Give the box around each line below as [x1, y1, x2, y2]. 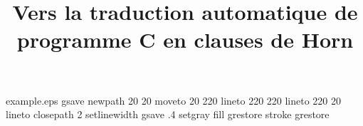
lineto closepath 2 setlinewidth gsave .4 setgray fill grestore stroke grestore [6, 107, 330, 122]
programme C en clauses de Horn [16, 25, 354, 54]
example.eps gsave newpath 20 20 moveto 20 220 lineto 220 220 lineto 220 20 [6, 93, 342, 107]
